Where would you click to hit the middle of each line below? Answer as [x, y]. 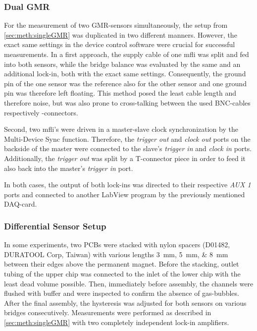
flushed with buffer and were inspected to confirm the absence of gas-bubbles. [122, 293]
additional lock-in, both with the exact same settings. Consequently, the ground [125, 74]
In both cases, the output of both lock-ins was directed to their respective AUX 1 [128, 185]
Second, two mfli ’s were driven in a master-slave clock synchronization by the [121, 129]
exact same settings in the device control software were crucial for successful [120, 44]
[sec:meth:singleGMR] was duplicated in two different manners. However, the [121, 34]
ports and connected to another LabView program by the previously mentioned [125, 194]
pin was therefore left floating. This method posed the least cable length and [120, 93]
